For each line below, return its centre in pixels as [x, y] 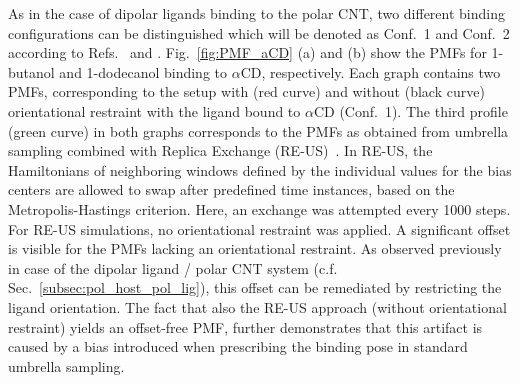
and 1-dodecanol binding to [143, 71]
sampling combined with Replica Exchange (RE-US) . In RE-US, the [220, 150]
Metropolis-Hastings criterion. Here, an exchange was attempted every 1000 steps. [259, 208]
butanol [31, 71]
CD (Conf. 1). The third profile [410, 110]
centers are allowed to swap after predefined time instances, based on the [231, 189]
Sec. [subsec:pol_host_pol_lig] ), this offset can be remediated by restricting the [255, 287]
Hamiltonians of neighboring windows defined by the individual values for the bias [260, 169]
